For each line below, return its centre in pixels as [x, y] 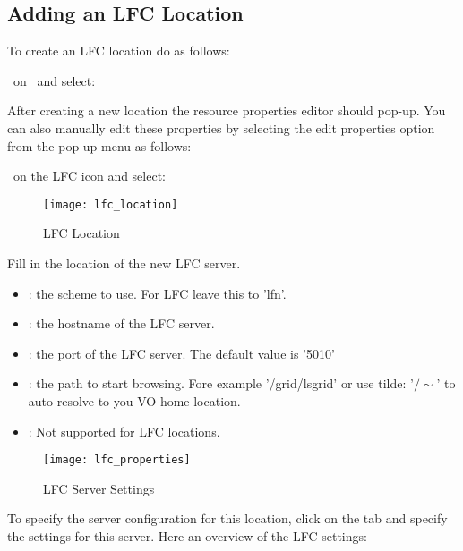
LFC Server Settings [99, 488]
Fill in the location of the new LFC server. [124, 263]
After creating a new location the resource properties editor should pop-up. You [227, 110]
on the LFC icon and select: [90, 176]
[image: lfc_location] [111, 204]
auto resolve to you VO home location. [134, 400]
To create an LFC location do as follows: [119, 51]
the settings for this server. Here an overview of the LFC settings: [187, 536]
